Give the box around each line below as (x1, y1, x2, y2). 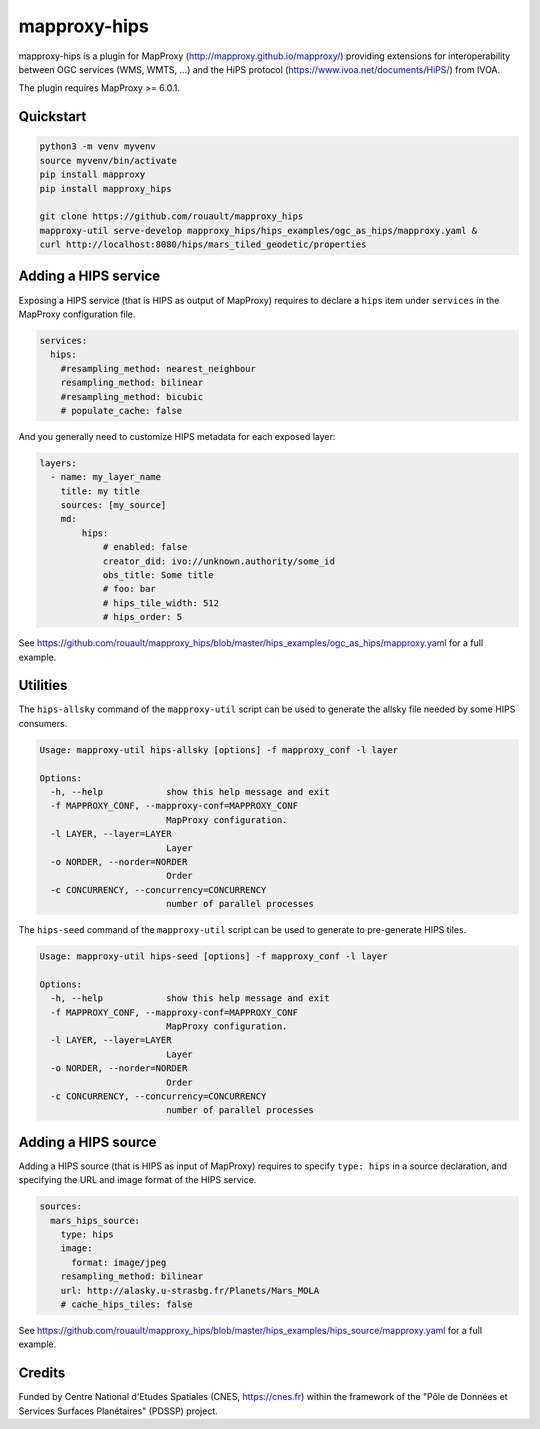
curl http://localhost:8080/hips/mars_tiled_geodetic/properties (39, 239, 367, 250)
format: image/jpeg (71, 1256, 167, 1268)
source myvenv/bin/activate (39, 155, 177, 166)
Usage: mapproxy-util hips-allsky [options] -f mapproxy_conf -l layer (39, 744, 399, 755)
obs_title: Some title (102, 569, 214, 580)
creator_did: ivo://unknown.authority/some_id (102, 555, 335, 567)
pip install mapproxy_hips (39, 183, 172, 194)
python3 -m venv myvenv (39, 141, 157, 152)
